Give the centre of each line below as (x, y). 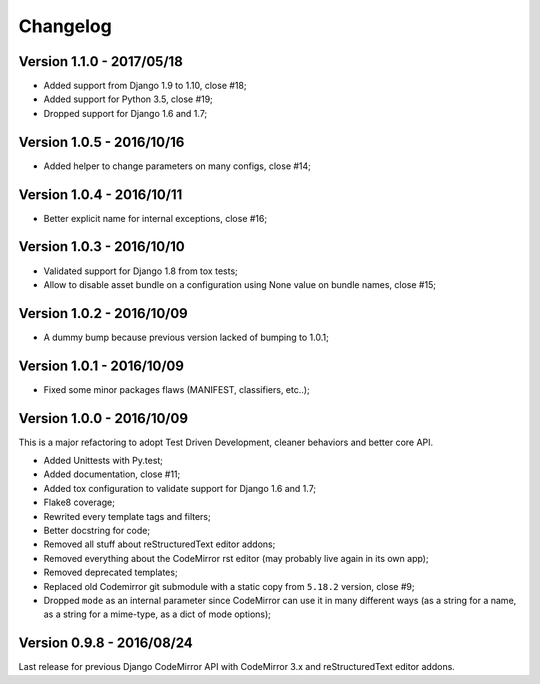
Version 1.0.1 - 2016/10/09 (101, 365)
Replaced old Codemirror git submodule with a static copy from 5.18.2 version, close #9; (229, 586)
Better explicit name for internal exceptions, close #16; (155, 218)
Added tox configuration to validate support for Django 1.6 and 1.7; (180, 488)
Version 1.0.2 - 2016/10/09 (103, 313)
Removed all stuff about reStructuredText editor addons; (159, 544)
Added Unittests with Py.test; (103, 461)
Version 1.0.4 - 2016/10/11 (100, 194)
